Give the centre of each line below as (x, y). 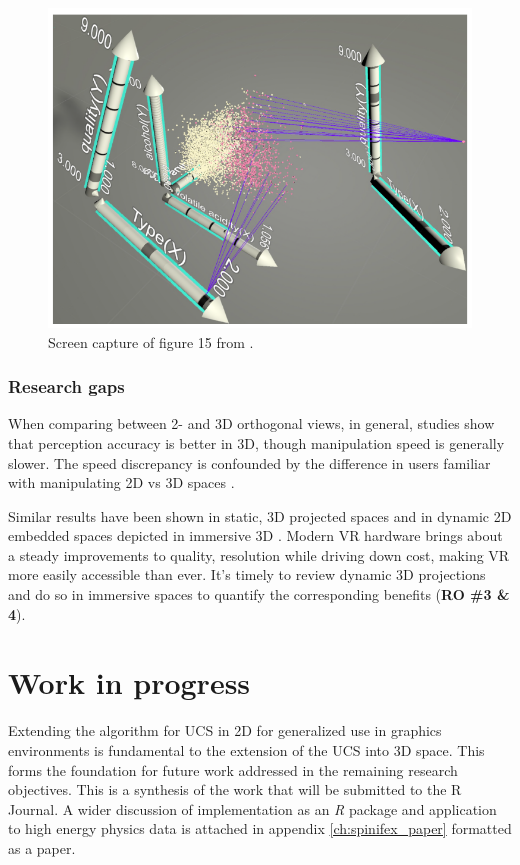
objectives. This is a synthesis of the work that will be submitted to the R (235, 789)
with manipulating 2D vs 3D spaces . (121, 482)
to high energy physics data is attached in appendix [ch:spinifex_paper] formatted (260, 828)
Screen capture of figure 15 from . (151, 341)
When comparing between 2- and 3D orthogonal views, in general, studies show (251, 423)
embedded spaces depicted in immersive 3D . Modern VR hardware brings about (255, 535)
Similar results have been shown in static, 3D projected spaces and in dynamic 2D (260, 515)
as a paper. (42, 847)
